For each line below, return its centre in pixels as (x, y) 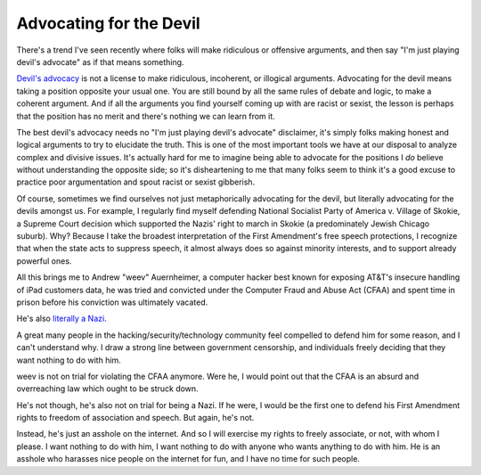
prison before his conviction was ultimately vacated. (112, 302)
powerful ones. (44, 261)
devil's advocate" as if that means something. (100, 61)
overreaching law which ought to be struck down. (108, 389)
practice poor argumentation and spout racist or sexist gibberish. (136, 182)
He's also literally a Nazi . (61, 319)
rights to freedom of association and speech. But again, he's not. (135, 418)
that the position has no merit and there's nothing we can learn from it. (146, 116)
